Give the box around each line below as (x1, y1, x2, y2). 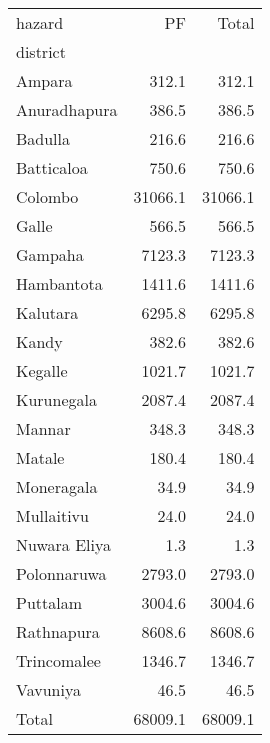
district (16, 40, 66, 63)
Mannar (16, 417, 71, 440)
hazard (16, 11, 64, 34)
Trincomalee (16, 649, 101, 672)
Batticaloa (16, 156, 88, 179)
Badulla (16, 127, 71, 150)
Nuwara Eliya (16, 533, 111, 556)
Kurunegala (16, 388, 97, 411)
